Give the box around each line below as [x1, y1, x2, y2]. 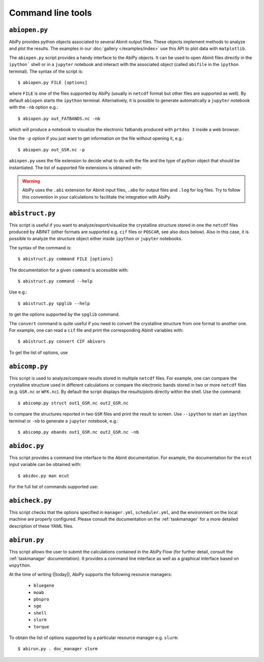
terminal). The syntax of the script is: [9, 68, 83, 74]
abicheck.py [9, 496, 52, 505]
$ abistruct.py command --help [18, 278, 93, 284]
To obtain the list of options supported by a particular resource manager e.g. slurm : [9, 635, 178, 640]
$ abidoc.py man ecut [18, 473, 69, 479]
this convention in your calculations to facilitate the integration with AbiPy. [22, 194, 171, 200]
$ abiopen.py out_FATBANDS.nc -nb [18, 115, 100, 121]
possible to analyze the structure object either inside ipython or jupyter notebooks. [9, 236, 183, 242]
